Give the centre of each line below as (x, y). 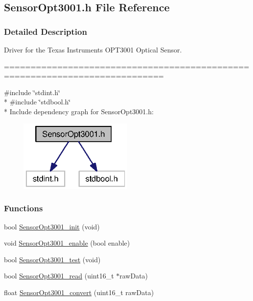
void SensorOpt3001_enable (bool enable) (67, 243)
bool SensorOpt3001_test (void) (52, 259)
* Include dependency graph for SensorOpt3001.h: (79, 111)
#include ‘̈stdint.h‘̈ (32, 92)
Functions (23, 208)
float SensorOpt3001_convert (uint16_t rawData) (79, 292)
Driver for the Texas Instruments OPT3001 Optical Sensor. (93, 50)
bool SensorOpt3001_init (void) (52, 226)
